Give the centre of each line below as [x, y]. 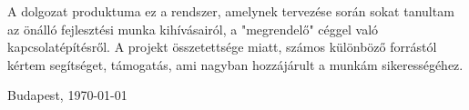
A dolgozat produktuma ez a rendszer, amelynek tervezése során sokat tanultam [231, 11]
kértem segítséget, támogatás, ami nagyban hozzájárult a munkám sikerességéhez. [235, 64]
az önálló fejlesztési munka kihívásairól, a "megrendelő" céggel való [193, 29]
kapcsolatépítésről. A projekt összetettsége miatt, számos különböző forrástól [222, 47]
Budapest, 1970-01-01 [67, 95]
